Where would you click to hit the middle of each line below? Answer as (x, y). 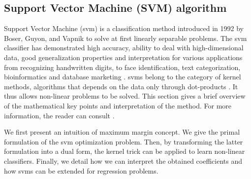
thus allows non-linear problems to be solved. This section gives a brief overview (125, 96)
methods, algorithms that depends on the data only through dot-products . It (121, 86)
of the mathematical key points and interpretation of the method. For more (118, 105)
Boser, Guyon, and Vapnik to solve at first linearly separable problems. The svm (125, 38)
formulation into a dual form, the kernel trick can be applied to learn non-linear (125, 151)
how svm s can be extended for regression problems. (81, 170)
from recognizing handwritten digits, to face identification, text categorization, (122, 67)
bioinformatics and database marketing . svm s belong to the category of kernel (123, 77)
